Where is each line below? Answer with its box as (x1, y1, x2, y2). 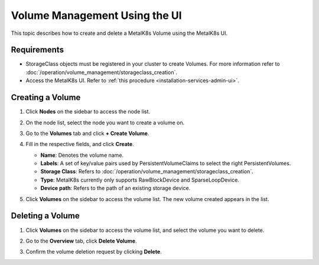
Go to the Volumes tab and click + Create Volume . (25, 130, 149, 137)
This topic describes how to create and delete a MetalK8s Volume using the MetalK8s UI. (11, 30, 227, 37)
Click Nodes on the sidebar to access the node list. (25, 108, 151, 115)
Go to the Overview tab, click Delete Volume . (25, 237, 137, 244)
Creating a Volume (11, 92, 81, 103)
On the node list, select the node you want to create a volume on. (25, 119, 185, 126)
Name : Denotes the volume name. (40, 151, 124, 159)
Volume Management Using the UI (11, 9, 183, 22)
